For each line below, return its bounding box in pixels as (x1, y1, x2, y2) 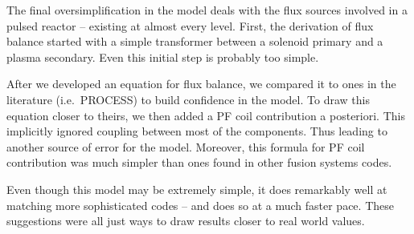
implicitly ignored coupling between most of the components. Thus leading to (6, 123, 387, 139)
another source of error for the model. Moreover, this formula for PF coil (6, 138, 365, 155)
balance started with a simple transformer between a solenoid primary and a (6, 33, 383, 50)
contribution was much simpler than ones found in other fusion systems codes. (6, 154, 392, 171)
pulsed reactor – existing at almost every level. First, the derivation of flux (6, 17, 374, 34)
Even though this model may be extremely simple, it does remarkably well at (6, 180, 387, 197)
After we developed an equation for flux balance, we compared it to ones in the (6, 75, 396, 92)
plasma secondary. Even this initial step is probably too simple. (6, 48, 319, 65)
